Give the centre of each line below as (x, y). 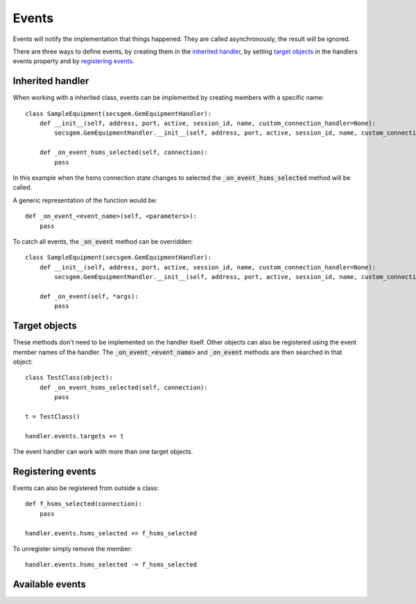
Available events (50, 584)
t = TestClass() (53, 416)
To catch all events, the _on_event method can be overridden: (103, 241)
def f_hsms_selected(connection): (84, 504)
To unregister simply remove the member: (73, 548)
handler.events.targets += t (75, 436)
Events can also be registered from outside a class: (86, 488)
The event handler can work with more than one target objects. (103, 452)
